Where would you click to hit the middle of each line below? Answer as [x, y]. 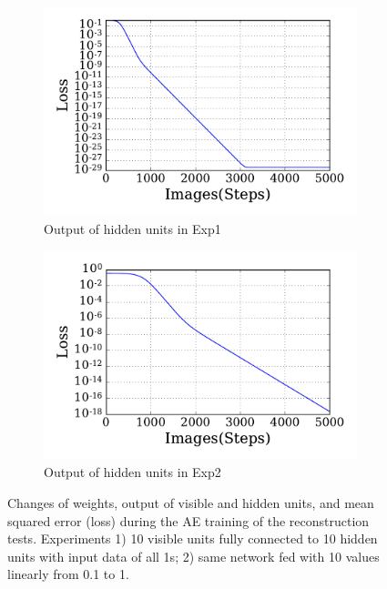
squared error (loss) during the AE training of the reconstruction [188, 520]
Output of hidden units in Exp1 [132, 228]
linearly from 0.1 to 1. [68, 574]
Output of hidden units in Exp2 [132, 472]
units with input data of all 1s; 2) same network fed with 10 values [193, 556]
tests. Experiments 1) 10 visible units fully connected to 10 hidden [193, 538]
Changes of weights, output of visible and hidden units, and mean [191, 503]
